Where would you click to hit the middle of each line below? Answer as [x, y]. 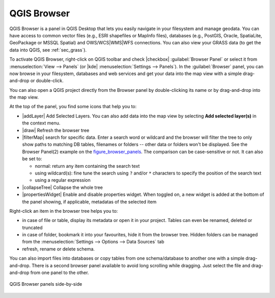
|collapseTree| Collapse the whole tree [62, 187]
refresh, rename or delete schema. [59, 249]
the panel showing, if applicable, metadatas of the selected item [89, 202]
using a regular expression [63, 180]
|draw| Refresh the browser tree [56, 130]
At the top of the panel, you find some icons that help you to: [73, 107]
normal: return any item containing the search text [87, 166]
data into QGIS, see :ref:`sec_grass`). [48, 50]
